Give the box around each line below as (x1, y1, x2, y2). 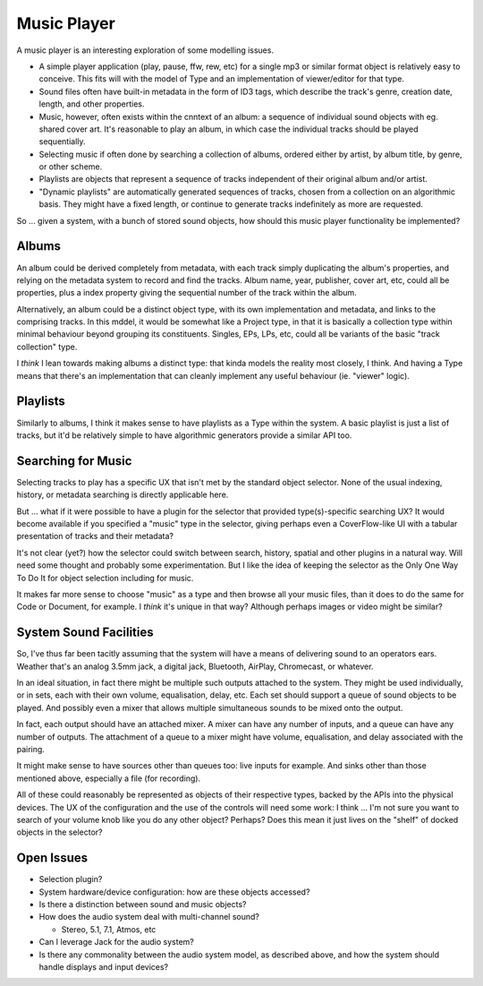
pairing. (16, 744, 45, 755)
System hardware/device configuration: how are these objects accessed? (38, 887, 310, 897)
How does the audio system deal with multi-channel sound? (38, 912, 259, 922)
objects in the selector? (16, 827, 103, 837)
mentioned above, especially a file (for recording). (16, 773, 201, 784)
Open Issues (16, 851, 89, 866)
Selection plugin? (38, 874, 103, 885)
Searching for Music (16, 453, 132, 468)
